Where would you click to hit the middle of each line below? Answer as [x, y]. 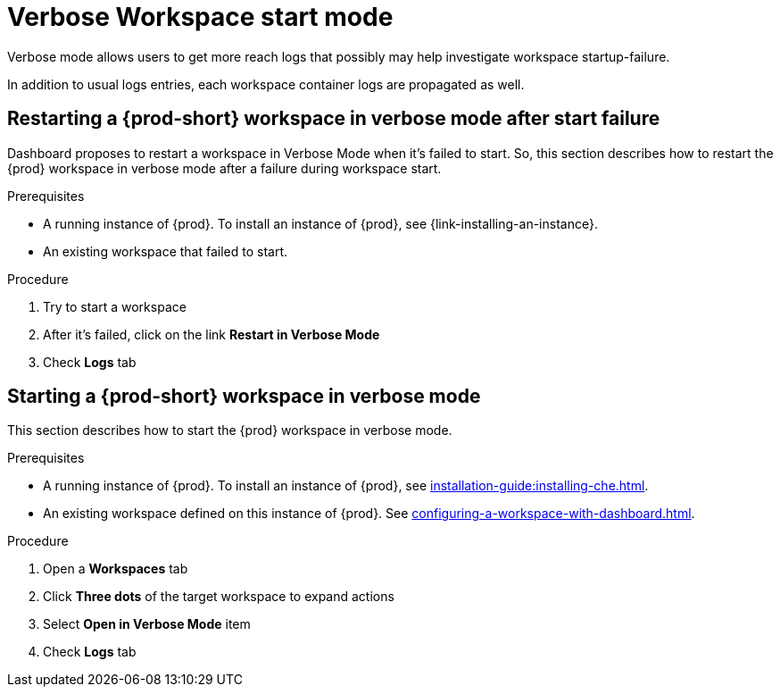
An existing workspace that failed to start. [166, 251]
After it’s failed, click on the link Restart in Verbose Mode [212, 334]
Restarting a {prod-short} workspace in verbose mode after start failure [334, 119]
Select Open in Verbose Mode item [147, 624]
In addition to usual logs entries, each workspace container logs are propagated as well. [266, 84]
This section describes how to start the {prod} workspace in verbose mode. [230, 431]
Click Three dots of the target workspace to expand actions [219, 597]
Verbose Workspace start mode [200, 17]
